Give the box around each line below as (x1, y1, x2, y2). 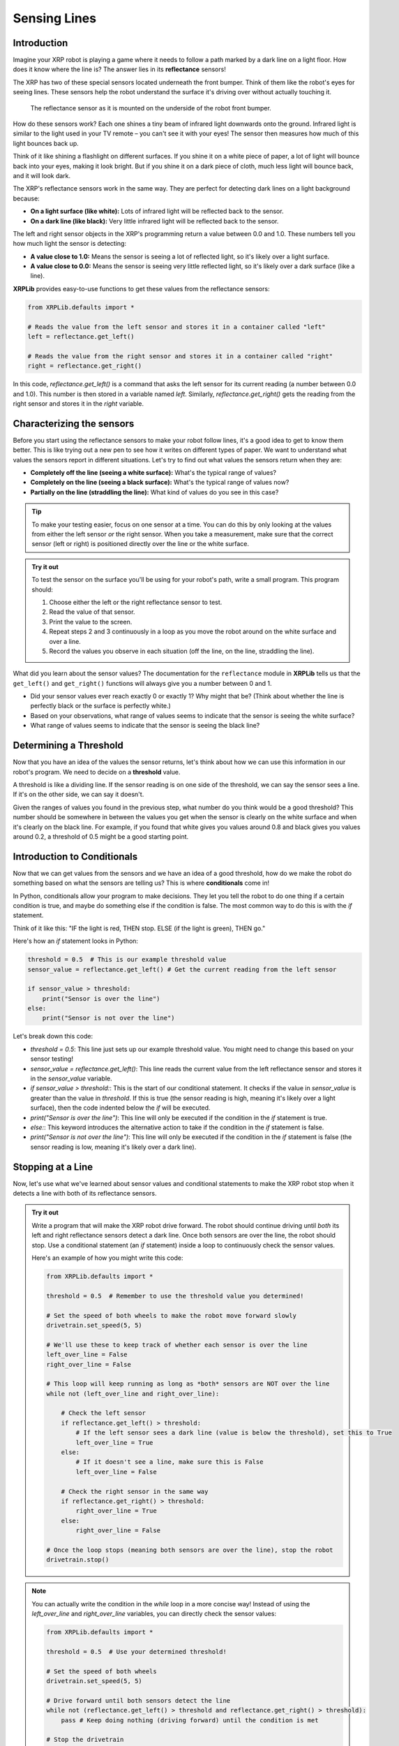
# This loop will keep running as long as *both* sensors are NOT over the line (46, 1380, 330, 1388)
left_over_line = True (75, 1439, 153, 1446)
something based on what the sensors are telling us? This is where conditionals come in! (13, 879, 270, 887)
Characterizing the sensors (13, 418, 135, 430)
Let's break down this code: (13, 1032, 93, 1041)
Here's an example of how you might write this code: (31, 1254, 183, 1262)
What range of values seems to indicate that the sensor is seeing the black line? (30, 721, 260, 730)
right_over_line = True (75, 1507, 157, 1515)
